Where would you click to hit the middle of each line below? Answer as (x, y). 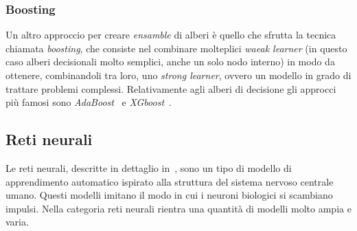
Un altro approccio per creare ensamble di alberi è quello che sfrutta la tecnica (171, 35)
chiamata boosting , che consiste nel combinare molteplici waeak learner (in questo (176, 48)
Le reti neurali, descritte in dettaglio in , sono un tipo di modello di (149, 167)
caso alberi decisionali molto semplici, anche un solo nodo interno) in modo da (170, 62)
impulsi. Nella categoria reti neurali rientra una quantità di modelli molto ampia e (178, 208)
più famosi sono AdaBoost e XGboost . (89, 102)
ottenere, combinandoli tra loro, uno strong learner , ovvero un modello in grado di (178, 75)
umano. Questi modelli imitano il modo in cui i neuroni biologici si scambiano (169, 195)
